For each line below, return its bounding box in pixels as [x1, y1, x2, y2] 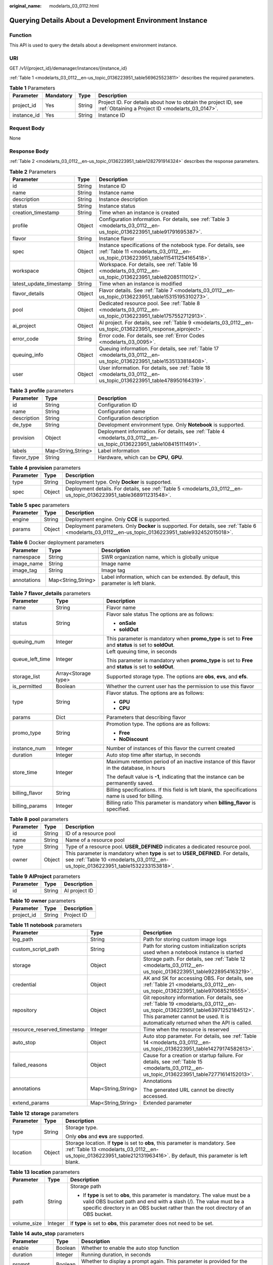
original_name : [9, 3, 42, 9]
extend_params [12, 1100, 50, 1107]
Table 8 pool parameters [9, 816, 69, 823]
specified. [106, 805, 130, 812]
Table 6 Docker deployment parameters [9, 539, 105, 546]
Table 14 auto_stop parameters [9, 1230, 84, 1237]
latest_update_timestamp [12, 280, 72, 287]
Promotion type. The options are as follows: [106, 720, 210, 727]
